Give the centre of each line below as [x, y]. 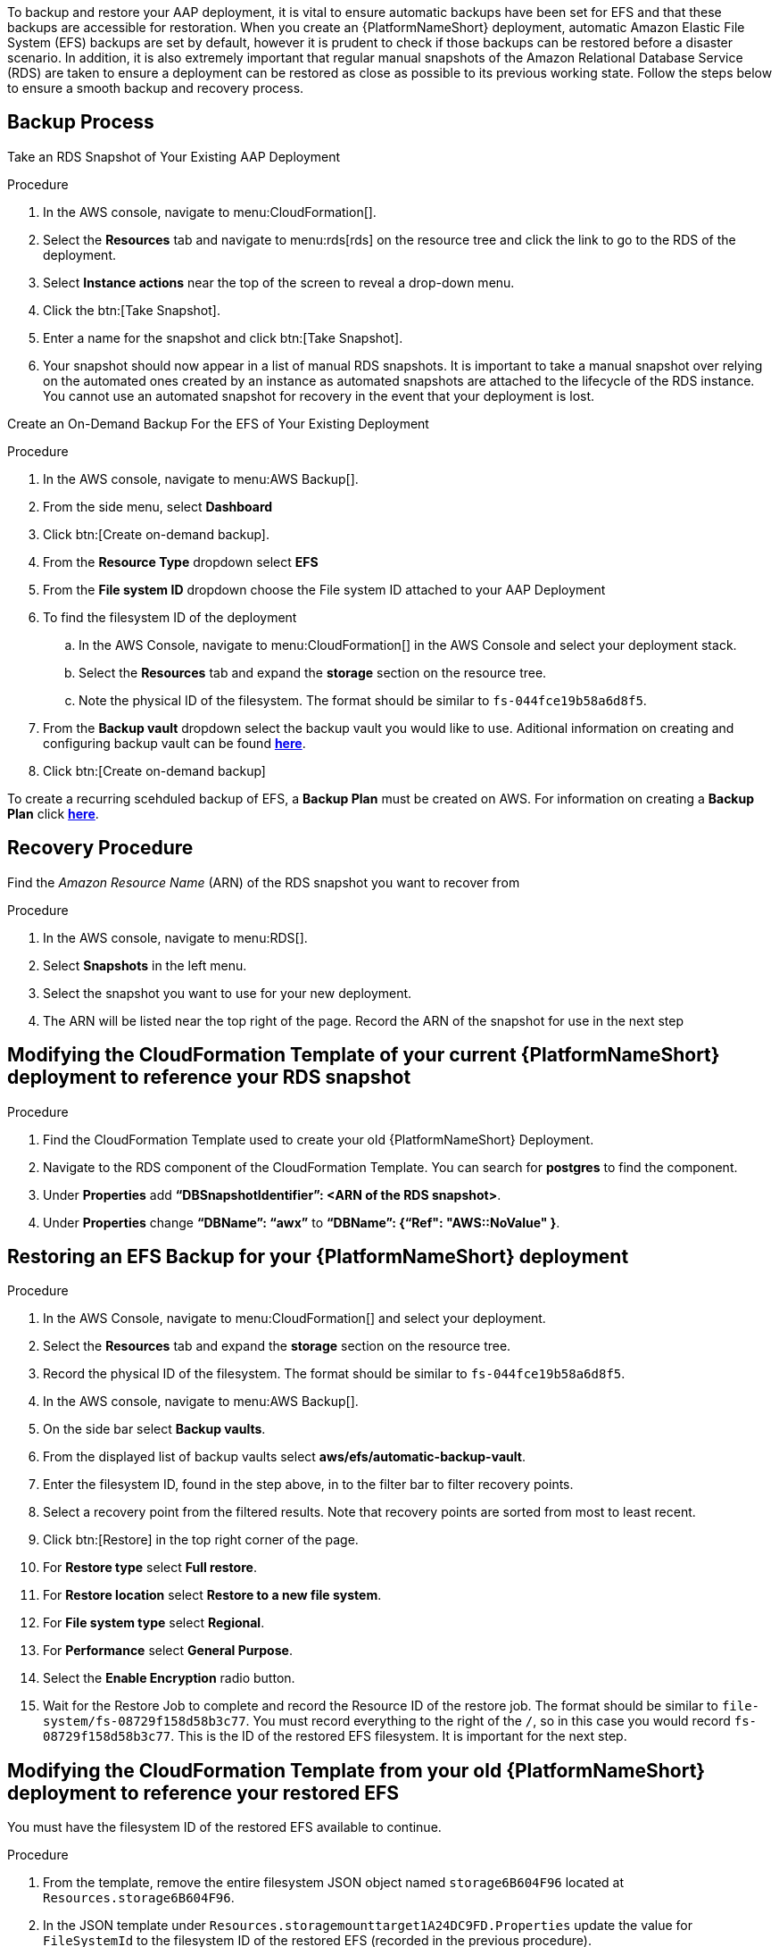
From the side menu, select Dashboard [158, 506]
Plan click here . [53, 813]
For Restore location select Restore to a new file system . [212, 1595]
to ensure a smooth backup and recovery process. [156, 88]
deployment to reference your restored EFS [203, 1793]
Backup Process [81, 122]
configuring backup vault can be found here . [174, 743]
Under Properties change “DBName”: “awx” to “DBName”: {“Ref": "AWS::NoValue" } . [302, 1222]
